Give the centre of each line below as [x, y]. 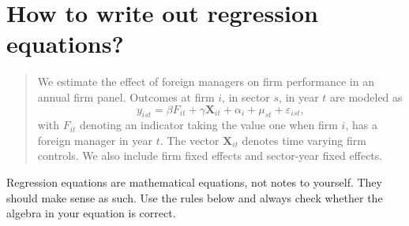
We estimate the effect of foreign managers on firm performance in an [206, 82]
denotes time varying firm [304, 140]
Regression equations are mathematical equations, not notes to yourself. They [194, 182]
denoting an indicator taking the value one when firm [209, 125]
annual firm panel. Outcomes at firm [126, 96]
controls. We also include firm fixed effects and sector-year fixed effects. [210, 156]
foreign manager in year [95, 140]
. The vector [189, 140]
